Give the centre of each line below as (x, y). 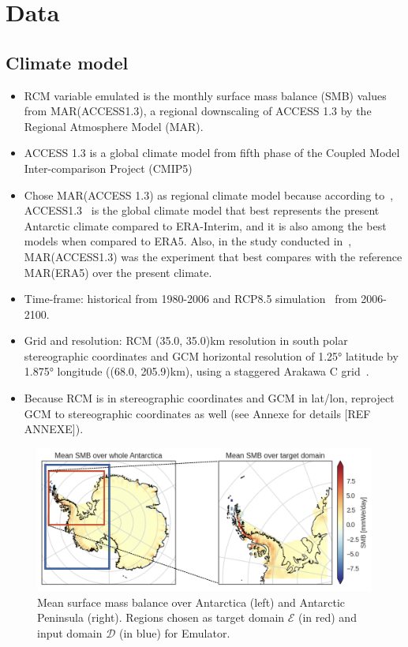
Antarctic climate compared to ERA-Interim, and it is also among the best (205, 225)
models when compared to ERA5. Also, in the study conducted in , (188, 241)
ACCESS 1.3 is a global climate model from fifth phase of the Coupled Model (212, 153)
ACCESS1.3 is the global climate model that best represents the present (202, 210)
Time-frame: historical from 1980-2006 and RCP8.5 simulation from (191, 299)
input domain (70, 633)
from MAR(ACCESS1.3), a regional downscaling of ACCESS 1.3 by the (198, 111)
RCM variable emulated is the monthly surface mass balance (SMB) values (205, 95)
